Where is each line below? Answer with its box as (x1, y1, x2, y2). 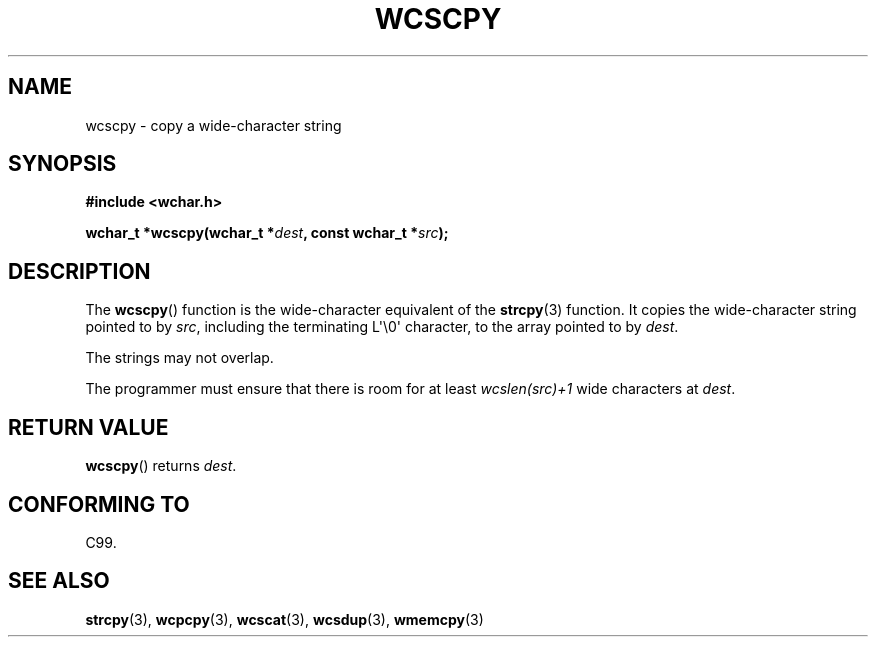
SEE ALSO (8, 568, 110, 594)
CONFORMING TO (8, 491, 190, 517)
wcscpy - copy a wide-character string (85, 116, 342, 134)
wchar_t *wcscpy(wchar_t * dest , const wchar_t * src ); (85, 224, 449, 242)
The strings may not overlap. (85, 349, 274, 367)
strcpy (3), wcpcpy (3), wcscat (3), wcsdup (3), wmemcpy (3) (85, 610, 484, 628)
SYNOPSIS (8, 151, 117, 177)
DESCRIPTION (8, 258, 151, 284)
